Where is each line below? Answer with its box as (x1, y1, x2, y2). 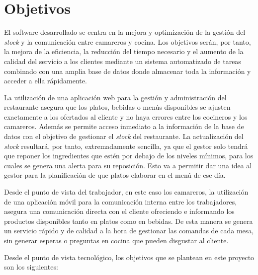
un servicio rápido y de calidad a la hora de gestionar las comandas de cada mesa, (4, 225, 254, 236)
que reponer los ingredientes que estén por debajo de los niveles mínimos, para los (4, 150, 254, 161)
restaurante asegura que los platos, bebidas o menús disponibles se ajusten (4, 102, 231, 112)
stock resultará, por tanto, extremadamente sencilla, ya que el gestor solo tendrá (4, 140, 248, 151)
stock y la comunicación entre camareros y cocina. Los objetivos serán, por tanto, (4, 36, 251, 47)
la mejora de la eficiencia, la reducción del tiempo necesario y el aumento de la (4, 46, 244, 57)
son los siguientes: (4, 262, 58, 272)
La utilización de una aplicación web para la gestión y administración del (4, 92, 227, 102)
